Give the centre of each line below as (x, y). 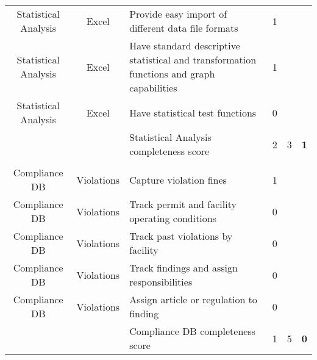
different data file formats (184, 28)
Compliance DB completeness (192, 331)
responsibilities (161, 282)
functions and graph (172, 74)
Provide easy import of (178, 14)
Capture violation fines (178, 179)
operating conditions (173, 218)
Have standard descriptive (185, 45)
